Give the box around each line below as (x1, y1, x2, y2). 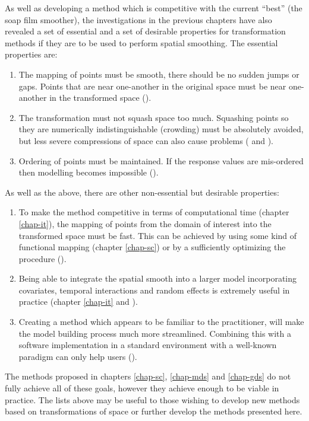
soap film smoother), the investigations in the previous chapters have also (5, 13, 272, 25)
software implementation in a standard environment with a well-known (18, 339, 277, 351)
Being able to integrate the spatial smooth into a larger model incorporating (18, 272, 297, 285)
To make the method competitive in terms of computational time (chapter (18, 206, 289, 218)
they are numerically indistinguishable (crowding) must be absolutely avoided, (18, 123, 304, 135)
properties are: (5, 48, 58, 60)
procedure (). (18, 252, 67, 264)
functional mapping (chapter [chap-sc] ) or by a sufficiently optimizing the (18, 241, 286, 253)
